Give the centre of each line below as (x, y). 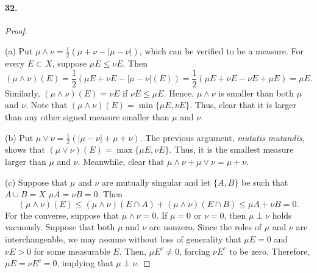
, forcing (195, 251)
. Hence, (179, 93)
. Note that (47, 105)
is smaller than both (256, 93)
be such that (265, 182)
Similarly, (23, 93)
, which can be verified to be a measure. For (221, 51)
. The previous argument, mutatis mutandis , (222, 137)
